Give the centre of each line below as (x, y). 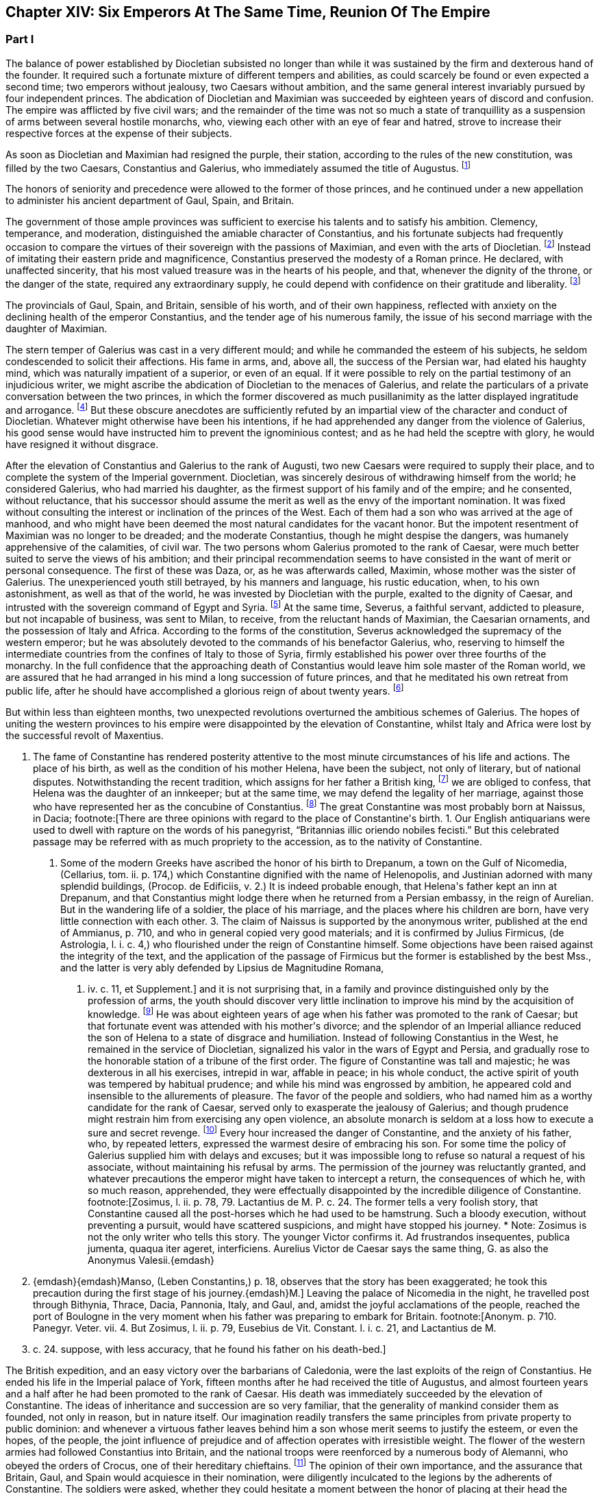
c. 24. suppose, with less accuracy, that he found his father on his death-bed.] (210, 1349)
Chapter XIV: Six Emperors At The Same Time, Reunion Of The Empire (248, 12)
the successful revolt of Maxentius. (85, 735)
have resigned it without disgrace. (82, 445)
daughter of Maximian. (57, 328)
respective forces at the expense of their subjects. (119, 133)
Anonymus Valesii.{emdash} (151, 1260)
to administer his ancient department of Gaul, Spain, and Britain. (150, 201)
